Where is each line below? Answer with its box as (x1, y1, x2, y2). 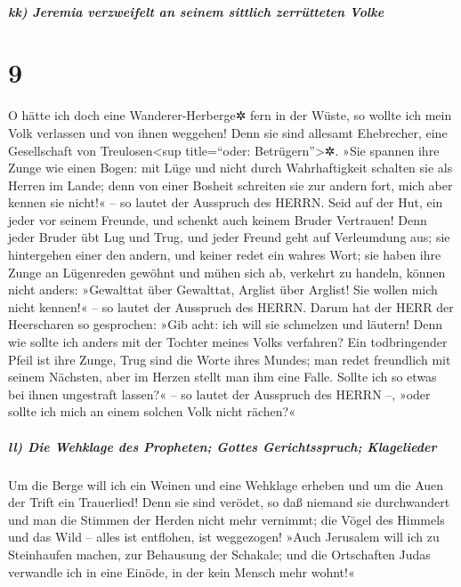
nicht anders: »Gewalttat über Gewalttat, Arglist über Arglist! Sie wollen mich (8, 280, 438, 299)
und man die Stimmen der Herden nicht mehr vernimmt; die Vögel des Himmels (8, 510, 445, 528)
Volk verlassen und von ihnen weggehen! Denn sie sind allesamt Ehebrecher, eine (8, 123, 448, 141)
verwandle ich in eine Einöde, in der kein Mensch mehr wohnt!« (8, 562, 355, 581)
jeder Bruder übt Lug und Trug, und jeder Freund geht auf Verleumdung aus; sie (8, 228, 450, 246)
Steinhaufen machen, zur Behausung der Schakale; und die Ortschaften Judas (8, 544, 431, 563)
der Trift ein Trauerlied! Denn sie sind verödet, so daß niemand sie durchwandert (8, 493, 450, 511)
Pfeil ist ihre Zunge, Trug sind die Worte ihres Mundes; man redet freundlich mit (8, 350, 451, 368)
